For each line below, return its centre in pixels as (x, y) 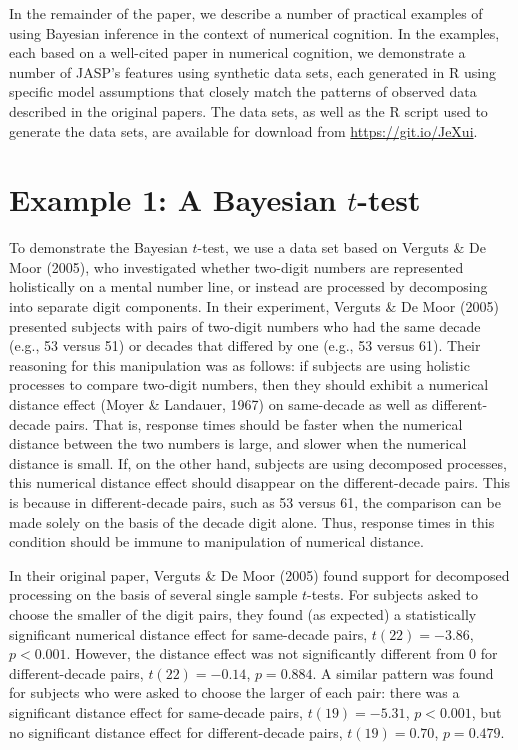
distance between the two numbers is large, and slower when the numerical (238, 443)
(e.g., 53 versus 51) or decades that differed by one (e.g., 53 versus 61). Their (245, 345)
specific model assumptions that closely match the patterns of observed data (243, 91)
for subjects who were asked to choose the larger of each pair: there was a (234, 692)
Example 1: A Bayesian (173, 199)
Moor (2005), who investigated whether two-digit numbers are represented (236, 266)
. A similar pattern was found (403, 672)
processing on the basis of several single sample (153, 594)
